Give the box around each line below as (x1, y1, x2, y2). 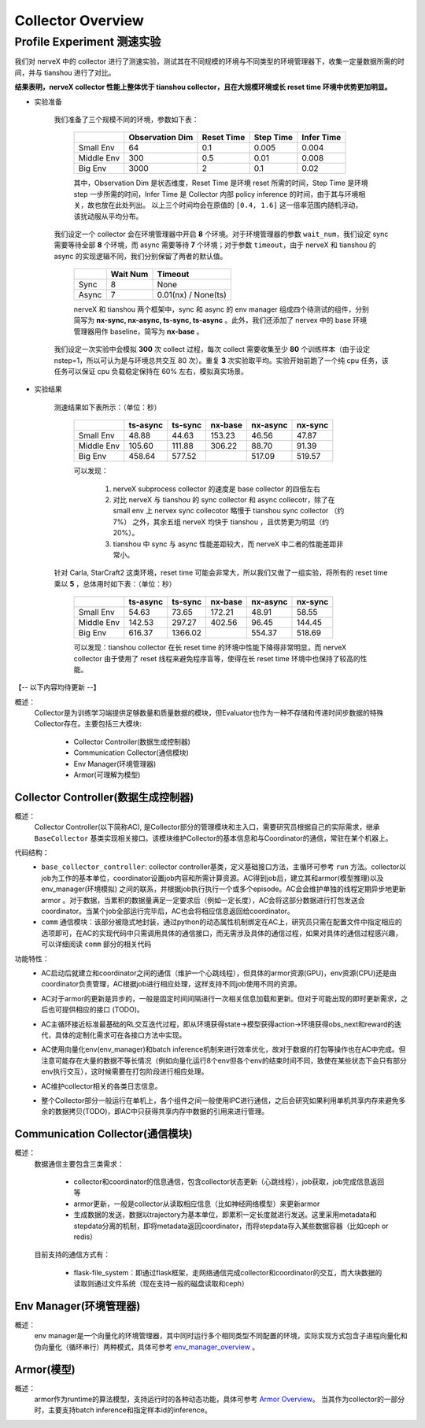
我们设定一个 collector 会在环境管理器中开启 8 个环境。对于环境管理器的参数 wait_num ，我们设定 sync (54, 229, 389, 239)
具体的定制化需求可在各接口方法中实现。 (54, 1030, 187, 1039)
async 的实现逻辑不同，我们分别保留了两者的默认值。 (54, 251, 227, 261)
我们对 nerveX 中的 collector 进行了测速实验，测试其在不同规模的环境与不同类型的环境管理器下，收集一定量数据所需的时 (14, 57, 405, 66)
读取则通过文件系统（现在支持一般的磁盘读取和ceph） (73, 1279, 249, 1289)
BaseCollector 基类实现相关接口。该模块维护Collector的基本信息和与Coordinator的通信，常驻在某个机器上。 (34, 833, 393, 842)
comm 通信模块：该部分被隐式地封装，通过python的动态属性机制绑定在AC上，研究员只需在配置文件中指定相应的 (41, 917, 402, 927)
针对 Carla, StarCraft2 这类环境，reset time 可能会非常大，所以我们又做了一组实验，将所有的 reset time (54, 568, 388, 578)
